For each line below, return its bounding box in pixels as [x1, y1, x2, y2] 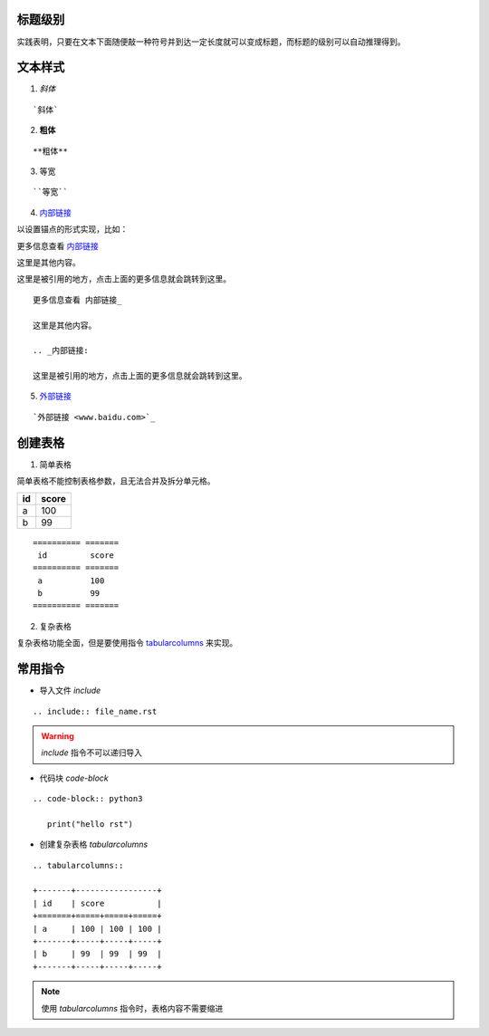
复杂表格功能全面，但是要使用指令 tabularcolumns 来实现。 [16, 638, 238, 648]
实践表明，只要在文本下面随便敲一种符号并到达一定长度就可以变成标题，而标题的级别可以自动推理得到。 [16, 36, 406, 47]
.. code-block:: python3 [33, 793, 143, 804]
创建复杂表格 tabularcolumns [39, 839, 149, 850]
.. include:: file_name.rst [33, 706, 158, 716]
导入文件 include [39, 685, 101, 696]
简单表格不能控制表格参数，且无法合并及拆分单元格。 [16, 475, 216, 486]
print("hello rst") [46, 819, 134, 829]
